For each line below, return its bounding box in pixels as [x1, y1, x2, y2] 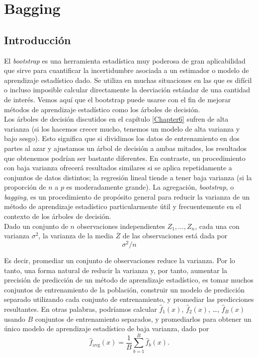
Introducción [4, 32, 71, 47]
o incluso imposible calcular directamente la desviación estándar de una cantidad [4, 84, 251, 95]
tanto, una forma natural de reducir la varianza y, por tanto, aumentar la [4, 265, 228, 275]
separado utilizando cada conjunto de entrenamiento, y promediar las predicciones [4, 294, 254, 304]
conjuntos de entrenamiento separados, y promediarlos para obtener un [35, 313, 252, 324]
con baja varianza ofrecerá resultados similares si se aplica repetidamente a [4, 162, 232, 173]
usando [4, 313, 25, 324]
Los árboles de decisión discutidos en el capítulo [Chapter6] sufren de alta [4, 114, 229, 124]
